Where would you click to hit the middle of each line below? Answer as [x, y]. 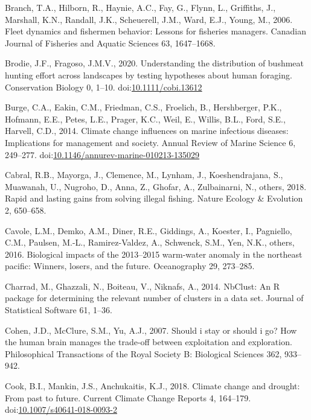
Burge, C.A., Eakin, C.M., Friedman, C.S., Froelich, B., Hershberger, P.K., [143, 107]
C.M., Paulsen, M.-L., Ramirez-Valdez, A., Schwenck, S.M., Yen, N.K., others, [150, 242]
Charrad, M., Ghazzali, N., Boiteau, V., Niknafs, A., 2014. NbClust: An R [142, 286]
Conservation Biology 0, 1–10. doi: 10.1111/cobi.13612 [104, 87]
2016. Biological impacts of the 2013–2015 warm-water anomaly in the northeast [154, 254]
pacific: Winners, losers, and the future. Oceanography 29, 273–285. [130, 266]
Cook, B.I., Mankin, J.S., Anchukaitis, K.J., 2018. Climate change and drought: [152, 386]
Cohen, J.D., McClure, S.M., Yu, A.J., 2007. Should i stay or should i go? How [151, 330]
